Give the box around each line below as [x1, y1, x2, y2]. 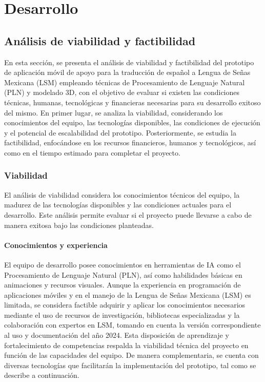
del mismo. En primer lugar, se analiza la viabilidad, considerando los [4, 107, 223, 118]
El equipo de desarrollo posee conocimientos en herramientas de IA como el [4, 259, 241, 270]
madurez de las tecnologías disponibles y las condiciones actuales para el [4, 199, 232, 210]
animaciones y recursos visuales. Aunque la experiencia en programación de [4, 279, 241, 290]
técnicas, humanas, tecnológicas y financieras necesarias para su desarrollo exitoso [4, 97, 261, 107]
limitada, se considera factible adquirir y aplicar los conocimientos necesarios [4, 299, 246, 310]
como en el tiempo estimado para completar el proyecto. [4, 147, 180, 158]
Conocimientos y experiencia [4, 239, 108, 250]
